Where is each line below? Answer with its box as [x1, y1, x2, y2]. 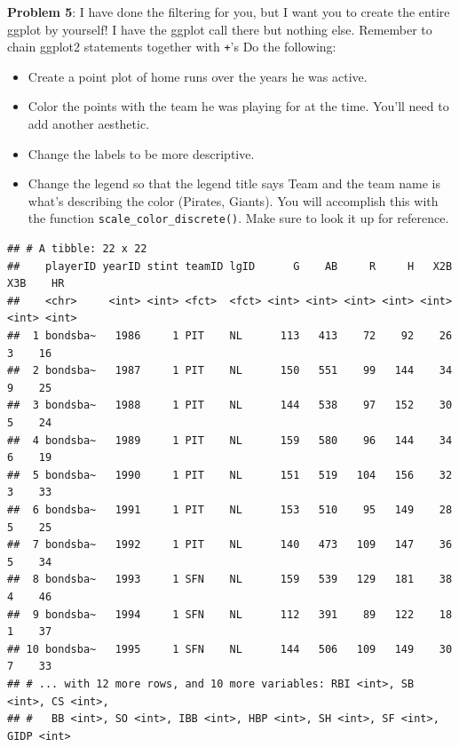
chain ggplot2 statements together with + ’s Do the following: [7, 37, 336, 56]
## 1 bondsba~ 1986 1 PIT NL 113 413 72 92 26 [7, 330, 453, 343]
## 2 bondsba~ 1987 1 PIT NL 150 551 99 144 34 [7, 364, 453, 377]
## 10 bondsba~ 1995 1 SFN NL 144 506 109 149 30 [7, 642, 453, 656]
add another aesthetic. [28, 115, 150, 133]
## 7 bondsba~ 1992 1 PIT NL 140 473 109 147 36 [7, 538, 453, 552]
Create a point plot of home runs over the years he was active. [28, 67, 368, 85]
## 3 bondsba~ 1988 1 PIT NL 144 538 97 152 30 [7, 399, 453, 412]
